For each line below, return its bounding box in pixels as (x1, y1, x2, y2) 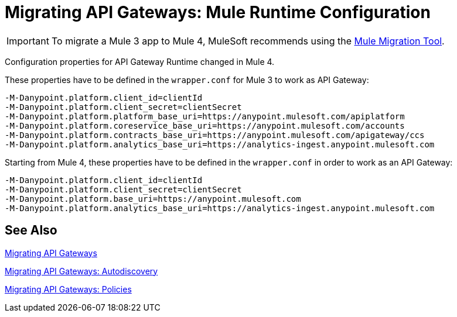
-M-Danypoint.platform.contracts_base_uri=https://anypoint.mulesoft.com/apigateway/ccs (5, 130, 425, 140)
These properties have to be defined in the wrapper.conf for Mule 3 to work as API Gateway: (5, 74, 369, 85)
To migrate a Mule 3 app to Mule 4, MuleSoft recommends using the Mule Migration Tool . (51, 35, 445, 47)
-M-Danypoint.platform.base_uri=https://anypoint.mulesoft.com (5, 194, 301, 204)
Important (6, 35, 49, 47)
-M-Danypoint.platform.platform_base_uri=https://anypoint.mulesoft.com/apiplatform (5, 111, 405, 121)
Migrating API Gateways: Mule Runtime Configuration (5, 2, 431, 22)
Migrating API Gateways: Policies (5, 284, 132, 294)
